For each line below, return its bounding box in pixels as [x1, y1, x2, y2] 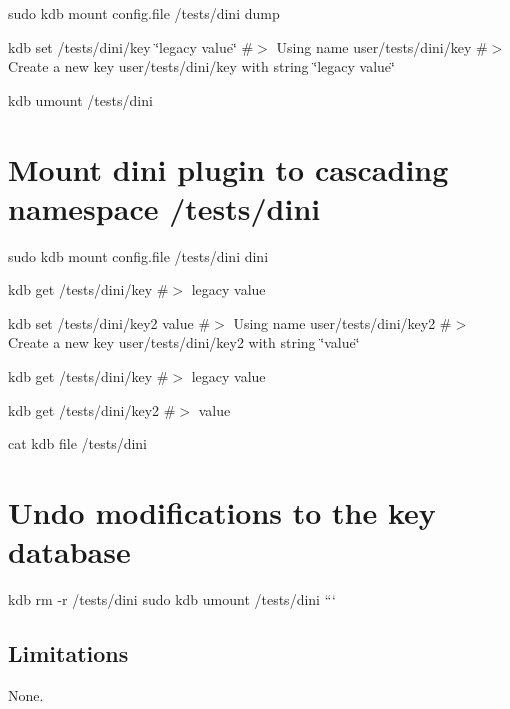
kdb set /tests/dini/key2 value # [8, 312, 211, 333]
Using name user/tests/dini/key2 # [233, 312, 452, 333]
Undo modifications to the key [8, 492, 436, 533]
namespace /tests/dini [8, 187, 321, 228]
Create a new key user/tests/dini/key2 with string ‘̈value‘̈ [8, 332, 360, 353]
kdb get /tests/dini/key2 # [8, 399, 176, 420]
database [8, 531, 131, 572]
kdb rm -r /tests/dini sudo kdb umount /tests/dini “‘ [8, 589, 336, 610]
